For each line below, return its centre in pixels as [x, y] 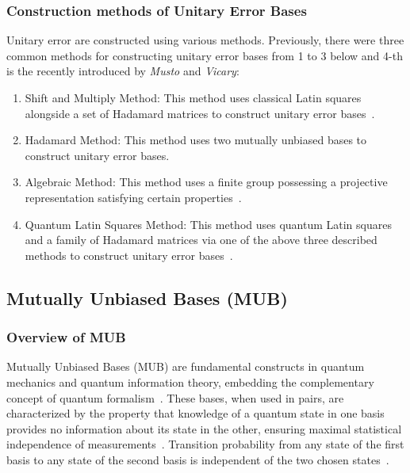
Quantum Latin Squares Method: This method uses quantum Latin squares [208, 224]
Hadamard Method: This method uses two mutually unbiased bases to [196, 140]
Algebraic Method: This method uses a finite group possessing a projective [206, 182]
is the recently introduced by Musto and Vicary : [123, 71]
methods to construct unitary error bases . [129, 255]
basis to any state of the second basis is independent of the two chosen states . [198, 459]
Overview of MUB [66, 337]
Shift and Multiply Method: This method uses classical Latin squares [193, 97]
